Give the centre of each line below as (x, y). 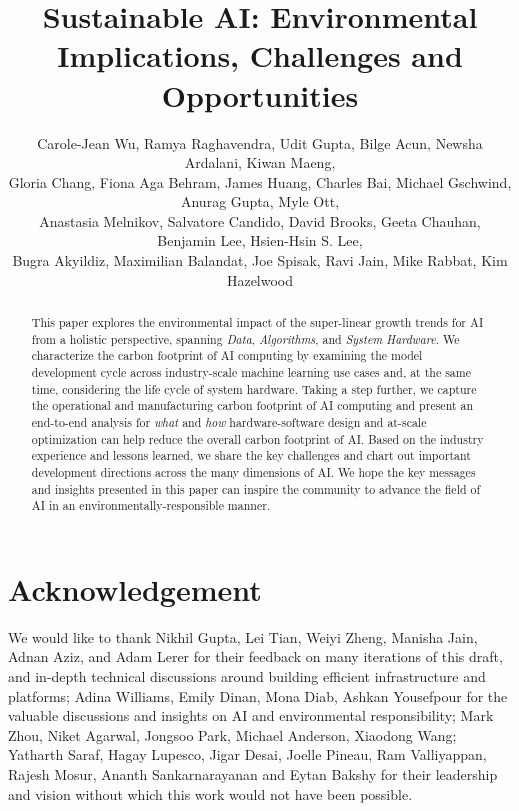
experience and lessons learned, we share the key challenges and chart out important (251, 455)
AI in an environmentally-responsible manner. (151, 505)
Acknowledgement (135, 588)
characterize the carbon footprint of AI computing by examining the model (227, 355)
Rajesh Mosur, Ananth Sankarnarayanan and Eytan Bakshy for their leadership (253, 774)
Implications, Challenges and (260, 55)
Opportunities (260, 94)
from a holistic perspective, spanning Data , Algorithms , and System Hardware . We (245, 338)
